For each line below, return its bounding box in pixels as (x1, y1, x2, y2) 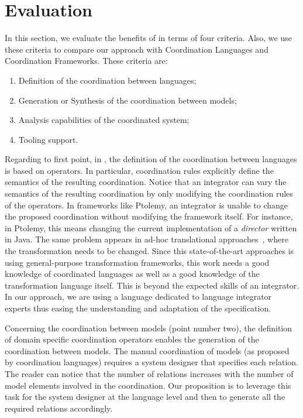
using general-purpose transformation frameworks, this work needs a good (5, 256, 270, 268)
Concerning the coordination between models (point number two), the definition (5, 321, 292, 334)
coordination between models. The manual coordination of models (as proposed (5, 344, 290, 357)
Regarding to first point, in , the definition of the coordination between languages (5, 153, 297, 165)
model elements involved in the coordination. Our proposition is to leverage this (5, 379, 291, 391)
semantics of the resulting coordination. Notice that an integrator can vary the (5, 176, 287, 188)
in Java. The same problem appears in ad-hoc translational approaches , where (5, 233, 288, 245)
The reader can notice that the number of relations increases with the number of (5, 367, 294, 379)
